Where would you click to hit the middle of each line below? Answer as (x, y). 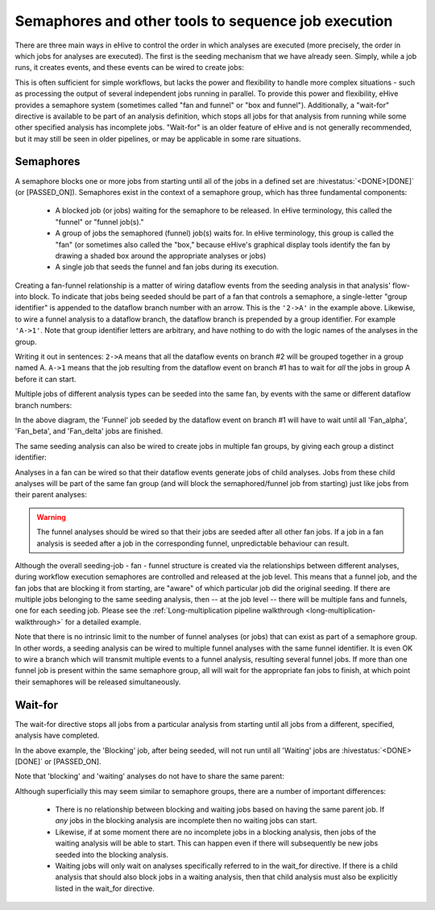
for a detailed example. (103, 621)
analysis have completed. (57, 735)
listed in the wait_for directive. (105, 888)
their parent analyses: (51, 495)
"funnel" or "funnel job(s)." (99, 222)
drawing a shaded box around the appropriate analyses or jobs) (161, 256)
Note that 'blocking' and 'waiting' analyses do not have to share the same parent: (150, 776)
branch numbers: (43, 405)
